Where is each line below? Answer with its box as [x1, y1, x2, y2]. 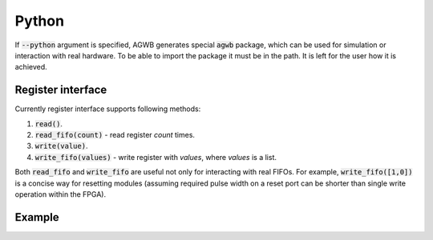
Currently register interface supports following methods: [14, 104, 201, 114]
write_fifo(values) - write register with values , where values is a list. [34, 152, 277, 162]
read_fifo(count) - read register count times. [34, 130, 196, 140]
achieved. [14, 62, 47, 72]
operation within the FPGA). [14, 189, 107, 199]
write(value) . [34, 141, 88, 151]
